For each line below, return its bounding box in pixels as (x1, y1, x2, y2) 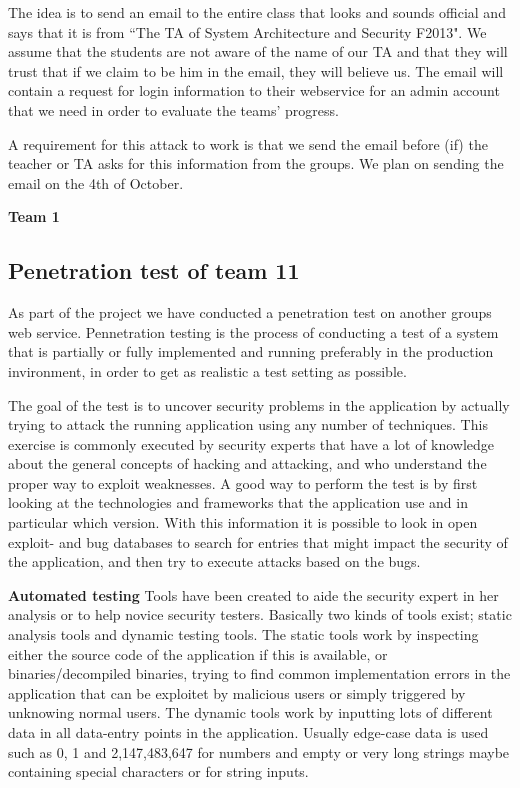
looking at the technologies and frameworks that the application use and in (8, 492, 468, 513)
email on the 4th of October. (8, 172, 184, 193)
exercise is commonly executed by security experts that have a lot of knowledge (8, 433, 495, 454)
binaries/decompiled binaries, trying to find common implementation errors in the (8, 663, 511, 684)
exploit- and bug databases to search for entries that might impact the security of (8, 531, 508, 552)
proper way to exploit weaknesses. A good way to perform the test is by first (8, 472, 478, 493)
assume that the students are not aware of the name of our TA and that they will (8, 41, 508, 62)
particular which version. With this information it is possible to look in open (8, 512, 478, 533)
